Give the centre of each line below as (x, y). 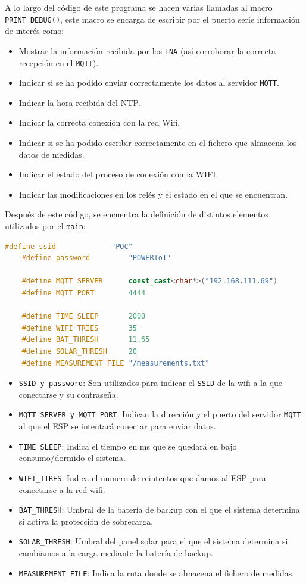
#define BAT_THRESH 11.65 (86, 340)
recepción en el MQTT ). (59, 62)
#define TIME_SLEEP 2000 (84, 317)
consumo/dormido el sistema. (72, 458)
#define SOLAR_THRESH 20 (79, 351)
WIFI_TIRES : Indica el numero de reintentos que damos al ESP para (142, 477)
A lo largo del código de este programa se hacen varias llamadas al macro (139, 7)
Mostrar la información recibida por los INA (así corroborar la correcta (147, 50)
